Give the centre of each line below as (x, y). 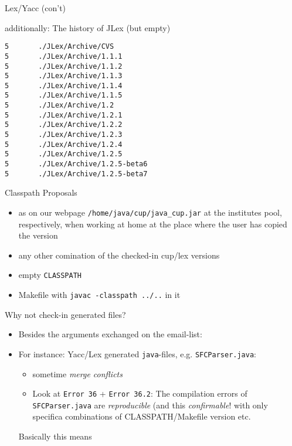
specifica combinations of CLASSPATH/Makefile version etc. (142, 416)
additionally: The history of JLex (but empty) (88, 27)
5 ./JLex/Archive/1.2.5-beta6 (76, 164)
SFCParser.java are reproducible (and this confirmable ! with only (150, 405)
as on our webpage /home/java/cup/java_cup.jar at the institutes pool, (150, 212)
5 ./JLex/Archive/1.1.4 (64, 85)
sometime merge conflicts (77, 373)
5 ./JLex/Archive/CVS (60, 47)
